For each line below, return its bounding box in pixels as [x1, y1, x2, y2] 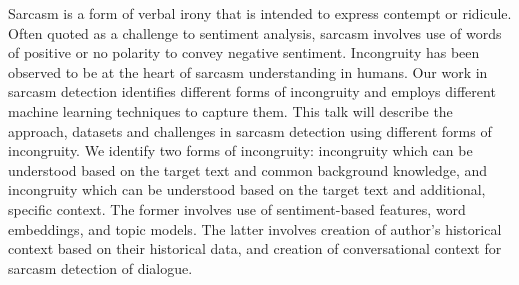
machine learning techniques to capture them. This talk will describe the [8, 100, 453, 121]
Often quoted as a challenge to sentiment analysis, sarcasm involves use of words [8, 22, 502, 43]
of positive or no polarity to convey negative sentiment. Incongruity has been [8, 42, 480, 63]
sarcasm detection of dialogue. [8, 257, 193, 278]
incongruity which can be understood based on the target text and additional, [8, 179, 486, 200]
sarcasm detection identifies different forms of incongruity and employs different [8, 81, 496, 102]
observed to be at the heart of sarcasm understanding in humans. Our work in [8, 61, 488, 82]
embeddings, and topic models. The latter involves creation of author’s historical [8, 218, 502, 239]
